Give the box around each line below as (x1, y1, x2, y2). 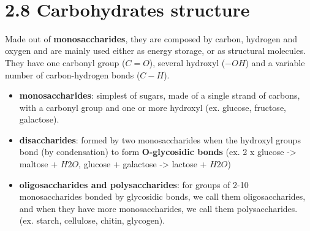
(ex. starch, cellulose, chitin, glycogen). (19, 214, 165, 227)
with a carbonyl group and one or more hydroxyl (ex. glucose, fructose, (19, 100, 286, 113)
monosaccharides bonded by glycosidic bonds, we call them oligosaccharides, (19, 190, 306, 203)
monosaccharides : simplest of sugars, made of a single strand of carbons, (19, 89, 300, 102)
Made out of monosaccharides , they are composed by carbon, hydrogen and (5, 32, 298, 45)
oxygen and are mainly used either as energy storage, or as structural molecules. (5, 44, 306, 57)
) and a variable (245, 56, 305, 69)
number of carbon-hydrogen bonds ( (5, 68, 140, 81)
